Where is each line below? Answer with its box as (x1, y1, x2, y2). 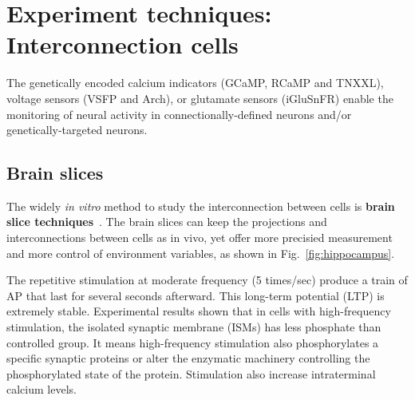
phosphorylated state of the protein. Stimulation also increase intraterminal (6, 365, 376, 382)
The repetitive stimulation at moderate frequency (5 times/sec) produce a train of (6, 271, 408, 288)
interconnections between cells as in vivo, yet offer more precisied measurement (6, 229, 393, 246)
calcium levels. (6, 381, 77, 398)
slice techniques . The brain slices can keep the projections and (6, 213, 327, 230)
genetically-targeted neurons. (6, 121, 148, 138)
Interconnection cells (6, 28, 239, 61)
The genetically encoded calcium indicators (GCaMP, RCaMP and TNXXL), (6, 74, 384, 91)
